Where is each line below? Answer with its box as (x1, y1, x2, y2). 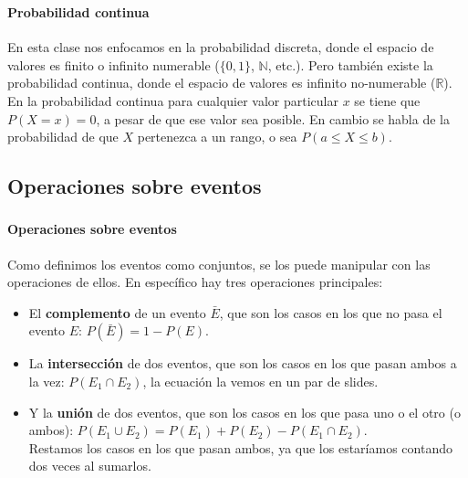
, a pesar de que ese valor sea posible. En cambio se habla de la (96, 109, 450, 128)
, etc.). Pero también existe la (267, 55, 433, 74)
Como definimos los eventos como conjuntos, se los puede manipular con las (7, 254, 431, 273)
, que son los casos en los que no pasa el (219, 303, 442, 322)
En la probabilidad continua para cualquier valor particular (7, 90, 338, 110)
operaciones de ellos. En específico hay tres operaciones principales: (7, 272, 383, 292)
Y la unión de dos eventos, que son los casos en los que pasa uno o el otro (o (28, 402, 461, 421)
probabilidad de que (7, 127, 119, 146)
